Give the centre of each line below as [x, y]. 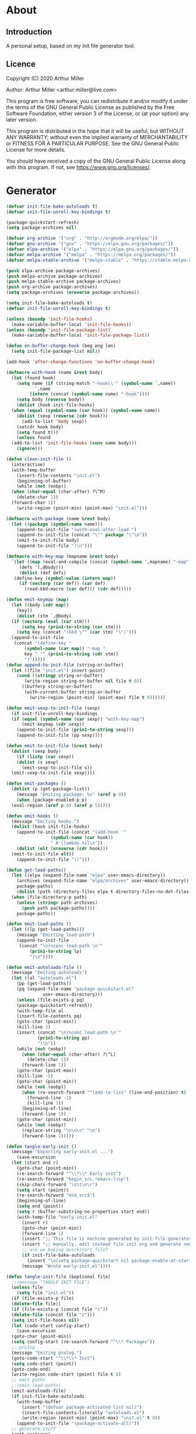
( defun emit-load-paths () [39, 924]
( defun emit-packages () [36, 784]
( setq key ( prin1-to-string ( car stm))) [71, 627]
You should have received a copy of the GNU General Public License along [96, 161]
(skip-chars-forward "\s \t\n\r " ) [57, 1184]
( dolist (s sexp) [38, 762]
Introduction [29, 32]
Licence [21, 64]
